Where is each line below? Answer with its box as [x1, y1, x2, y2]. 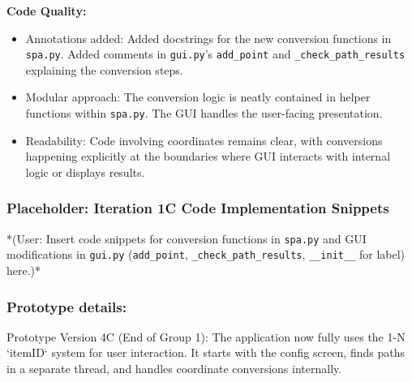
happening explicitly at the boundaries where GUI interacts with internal [25, 148, 391, 165]
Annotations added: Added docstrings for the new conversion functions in [25, 29, 392, 46]
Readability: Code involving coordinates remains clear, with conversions [25, 131, 383, 148]
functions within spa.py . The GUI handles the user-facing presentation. [25, 105, 383, 122]
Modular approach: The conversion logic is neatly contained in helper [25, 88, 371, 105]
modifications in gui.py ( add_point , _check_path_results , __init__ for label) [6, 246, 406, 263]
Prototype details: [6, 296, 127, 316]
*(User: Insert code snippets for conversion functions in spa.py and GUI [6, 230, 367, 247]
